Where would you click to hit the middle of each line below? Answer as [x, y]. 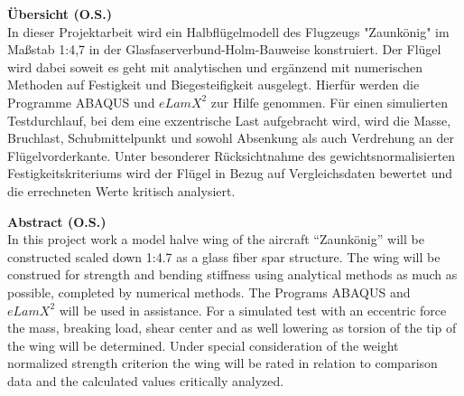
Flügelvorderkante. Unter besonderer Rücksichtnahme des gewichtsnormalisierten [232, 155]
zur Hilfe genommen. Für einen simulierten [329, 102]
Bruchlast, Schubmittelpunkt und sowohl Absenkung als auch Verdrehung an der [231, 138]
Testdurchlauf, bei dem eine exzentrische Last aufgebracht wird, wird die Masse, [229, 120]
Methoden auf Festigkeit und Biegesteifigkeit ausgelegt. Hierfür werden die [213, 85]
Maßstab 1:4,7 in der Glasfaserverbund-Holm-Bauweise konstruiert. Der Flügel [224, 49]
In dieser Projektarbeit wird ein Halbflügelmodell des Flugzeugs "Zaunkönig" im [228, 31]
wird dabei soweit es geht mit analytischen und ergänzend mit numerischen [215, 66]
